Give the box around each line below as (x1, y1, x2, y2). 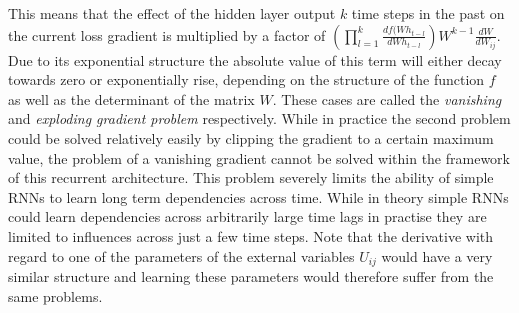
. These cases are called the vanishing (272, 88, 502, 109)
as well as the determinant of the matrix (8, 88, 255, 109)
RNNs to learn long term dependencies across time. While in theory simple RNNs (8, 186, 509, 207)
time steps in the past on (351, 3, 505, 23)
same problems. (8, 285, 103, 306)
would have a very (381, 245, 493, 266)
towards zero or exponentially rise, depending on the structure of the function (8, 69, 485, 90)
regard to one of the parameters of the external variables (8, 245, 355, 266)
